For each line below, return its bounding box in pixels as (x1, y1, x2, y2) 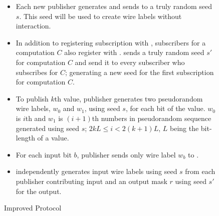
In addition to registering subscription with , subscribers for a (16, 37, 206, 47)
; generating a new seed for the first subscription (65, 66, 214, 77)
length (16, 132, 35, 143)
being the (169, 122, 199, 133)
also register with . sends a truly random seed (64, 47, 204, 57)
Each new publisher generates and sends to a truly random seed (16, 1, 212, 11)
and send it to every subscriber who (75, 56, 185, 67)
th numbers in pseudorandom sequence (92, 112, 211, 123)
